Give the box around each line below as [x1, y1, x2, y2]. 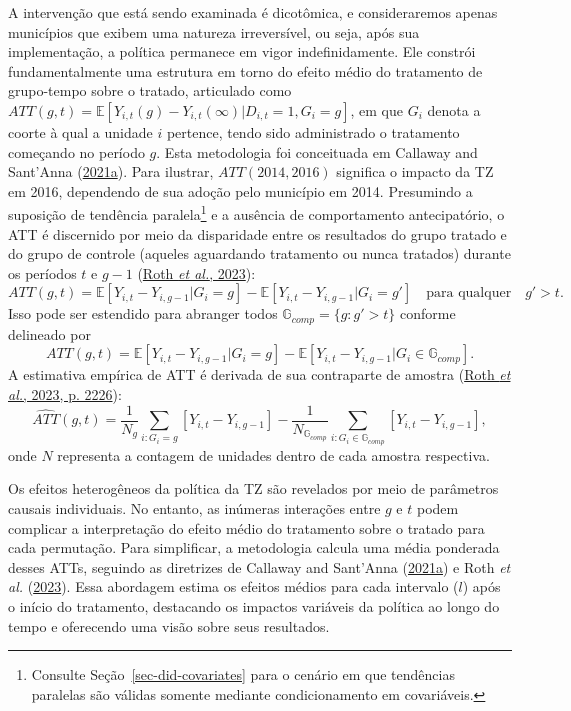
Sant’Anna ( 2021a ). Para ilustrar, [8, 161, 214, 182]
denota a [427, 99, 481, 120]
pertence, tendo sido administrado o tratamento [166, 121, 460, 142]
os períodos [8, 262, 77, 283]
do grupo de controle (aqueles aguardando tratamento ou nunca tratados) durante [8, 243, 511, 264]
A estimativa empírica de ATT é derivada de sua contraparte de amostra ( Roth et [8, 364, 511, 385]
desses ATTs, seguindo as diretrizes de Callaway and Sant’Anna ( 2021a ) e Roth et [8, 556, 511, 577]
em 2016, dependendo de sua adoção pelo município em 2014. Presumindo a [8, 180, 473, 201]
